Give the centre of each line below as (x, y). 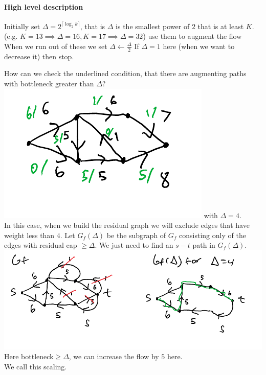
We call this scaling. (36, 366)
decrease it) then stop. (39, 56)
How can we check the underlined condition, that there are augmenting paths (125, 73)
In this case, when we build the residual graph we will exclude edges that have (127, 225)
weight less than (29, 235)
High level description (44, 6)
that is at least (221, 26)
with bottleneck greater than (49, 83)
